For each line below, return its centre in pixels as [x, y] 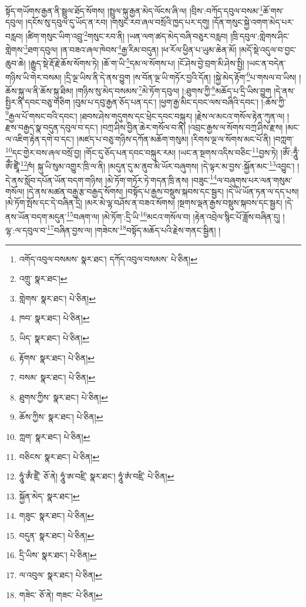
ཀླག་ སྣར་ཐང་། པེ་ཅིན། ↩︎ [55, 436]
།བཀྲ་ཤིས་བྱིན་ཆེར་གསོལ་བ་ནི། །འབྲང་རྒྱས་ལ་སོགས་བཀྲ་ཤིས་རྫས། [192, 127]
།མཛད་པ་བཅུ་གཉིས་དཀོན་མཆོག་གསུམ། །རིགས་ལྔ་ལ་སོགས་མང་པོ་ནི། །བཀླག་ [185, 139]
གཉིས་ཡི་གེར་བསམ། [33, 77]
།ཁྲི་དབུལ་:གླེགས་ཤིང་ [260, 36]
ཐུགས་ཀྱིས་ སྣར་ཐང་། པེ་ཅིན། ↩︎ [63, 397]
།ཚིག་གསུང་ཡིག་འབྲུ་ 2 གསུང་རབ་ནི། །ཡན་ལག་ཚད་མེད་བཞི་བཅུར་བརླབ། [127, 35]
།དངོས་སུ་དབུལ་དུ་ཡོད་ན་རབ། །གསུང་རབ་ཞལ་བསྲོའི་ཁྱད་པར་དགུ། [117, 22]
